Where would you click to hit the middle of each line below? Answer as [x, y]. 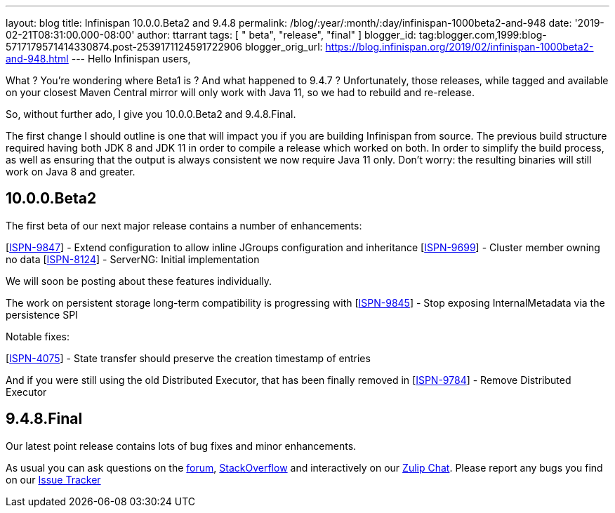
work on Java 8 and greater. [71, 172]
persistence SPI [42, 314]
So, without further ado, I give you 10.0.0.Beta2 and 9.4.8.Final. [151, 114]
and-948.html [37, 59]
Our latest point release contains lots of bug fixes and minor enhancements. [181, 446]
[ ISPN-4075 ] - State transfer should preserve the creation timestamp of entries [188, 358]
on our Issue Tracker [53, 479]
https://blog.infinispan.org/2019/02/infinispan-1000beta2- [459, 47]
